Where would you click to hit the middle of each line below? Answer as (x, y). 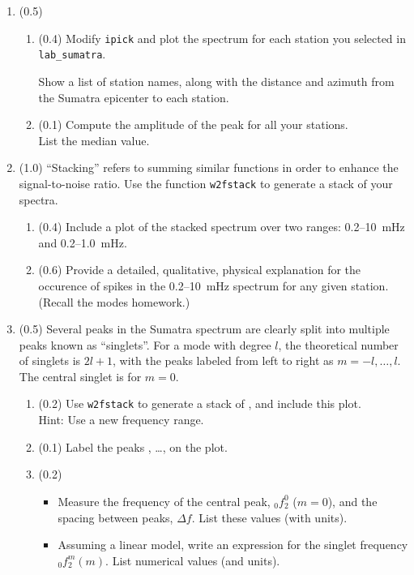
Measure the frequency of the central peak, (164, 501)
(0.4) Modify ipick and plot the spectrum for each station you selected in (222, 38)
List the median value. (94, 140)
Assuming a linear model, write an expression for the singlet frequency (233, 545)
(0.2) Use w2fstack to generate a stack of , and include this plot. (200, 403)
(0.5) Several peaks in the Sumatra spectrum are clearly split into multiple (204, 329)
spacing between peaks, (115, 517)
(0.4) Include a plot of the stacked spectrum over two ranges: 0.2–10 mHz (222, 227)
